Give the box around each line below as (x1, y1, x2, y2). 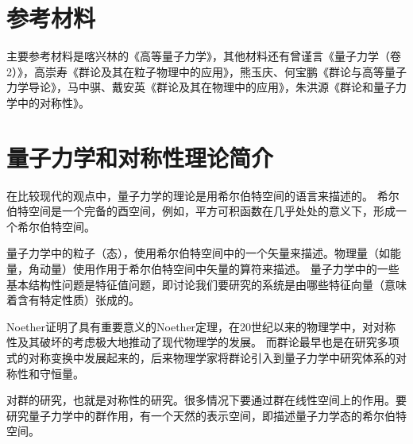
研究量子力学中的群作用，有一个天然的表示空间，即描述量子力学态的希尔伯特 (6, 407, 407, 423)
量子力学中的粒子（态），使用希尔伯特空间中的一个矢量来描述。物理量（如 (6, 245, 390, 261)
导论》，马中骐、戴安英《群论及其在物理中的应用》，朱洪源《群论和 (28, 79, 373, 95)
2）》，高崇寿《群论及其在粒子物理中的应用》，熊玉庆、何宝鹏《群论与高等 (6, 63, 384, 79)
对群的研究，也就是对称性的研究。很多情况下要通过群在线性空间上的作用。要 (6, 392, 407, 408)
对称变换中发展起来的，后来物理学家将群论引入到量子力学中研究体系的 (28, 349, 396, 365)
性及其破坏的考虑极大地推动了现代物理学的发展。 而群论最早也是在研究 (6, 334, 377, 350)
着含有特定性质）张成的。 (6, 291, 140, 308)
